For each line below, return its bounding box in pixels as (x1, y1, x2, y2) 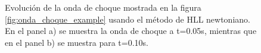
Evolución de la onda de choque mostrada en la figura (5, 1, 201, 13)
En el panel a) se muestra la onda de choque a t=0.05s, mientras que (5, 24, 257, 37)
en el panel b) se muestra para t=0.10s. (5, 36, 149, 48)
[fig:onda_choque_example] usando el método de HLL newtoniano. (5, 13, 250, 25)
